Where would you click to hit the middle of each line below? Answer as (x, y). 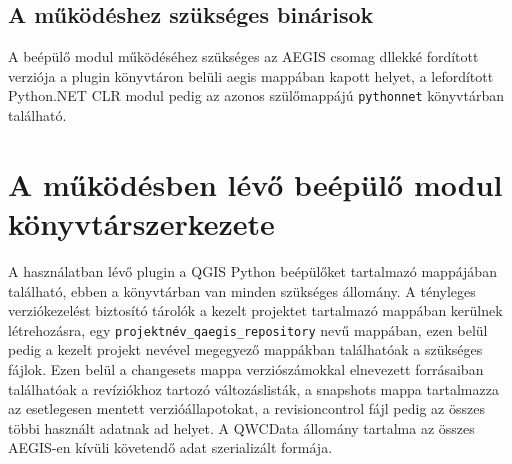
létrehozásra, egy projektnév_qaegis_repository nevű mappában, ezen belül (248, 329)
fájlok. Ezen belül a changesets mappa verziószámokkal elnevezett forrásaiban (246, 368)
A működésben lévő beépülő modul (255, 183)
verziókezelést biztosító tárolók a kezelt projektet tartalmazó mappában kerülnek (255, 310)
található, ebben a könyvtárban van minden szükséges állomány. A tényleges (242, 290)
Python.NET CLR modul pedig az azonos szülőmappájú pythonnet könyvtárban (256, 95)
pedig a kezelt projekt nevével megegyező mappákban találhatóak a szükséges (245, 349)
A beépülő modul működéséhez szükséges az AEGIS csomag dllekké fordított (243, 56)
